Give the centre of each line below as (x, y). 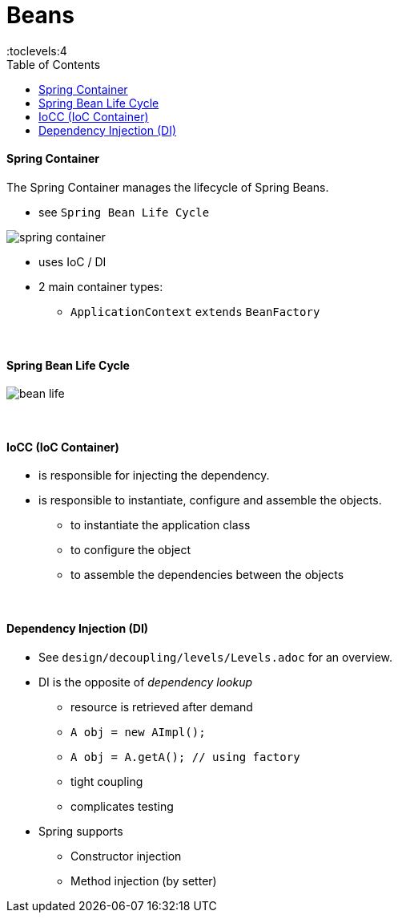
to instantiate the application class (161, 525)
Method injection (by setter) (144, 881)
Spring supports (81, 831)
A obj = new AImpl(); (138, 732)
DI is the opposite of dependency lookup (146, 682)
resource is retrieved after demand (162, 706)
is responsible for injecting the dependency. (154, 476)
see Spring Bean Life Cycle (124, 212)
